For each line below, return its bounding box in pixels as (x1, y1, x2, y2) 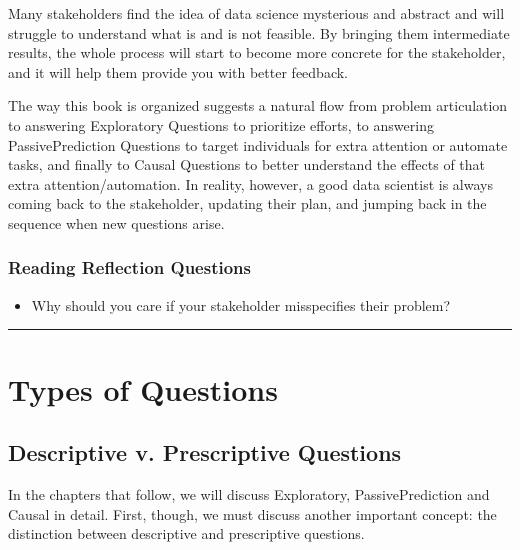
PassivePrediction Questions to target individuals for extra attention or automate (8, 134, 508, 155)
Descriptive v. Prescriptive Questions (8, 437, 402, 468)
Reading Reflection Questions (8, 255, 251, 280)
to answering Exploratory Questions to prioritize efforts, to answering (8, 114, 434, 135)
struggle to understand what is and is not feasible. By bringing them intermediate (8, 22, 510, 43)
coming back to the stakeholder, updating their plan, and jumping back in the (8, 193, 487, 214)
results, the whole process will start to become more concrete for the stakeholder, (8, 42, 506, 63)
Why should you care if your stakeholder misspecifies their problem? (31, 294, 451, 315)
